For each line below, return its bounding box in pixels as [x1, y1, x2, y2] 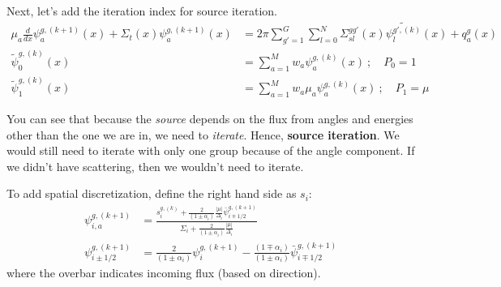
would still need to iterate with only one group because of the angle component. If [6, 142, 415, 159]
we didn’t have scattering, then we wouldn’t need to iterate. [6, 157, 304, 174]
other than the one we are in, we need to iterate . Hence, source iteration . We [6, 126, 400, 143]
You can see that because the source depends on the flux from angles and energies [6, 110, 413, 127]
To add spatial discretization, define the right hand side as [6, 185, 297, 202]
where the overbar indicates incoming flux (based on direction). [6, 264, 321, 281]
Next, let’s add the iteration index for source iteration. [6, 2, 277, 19]
